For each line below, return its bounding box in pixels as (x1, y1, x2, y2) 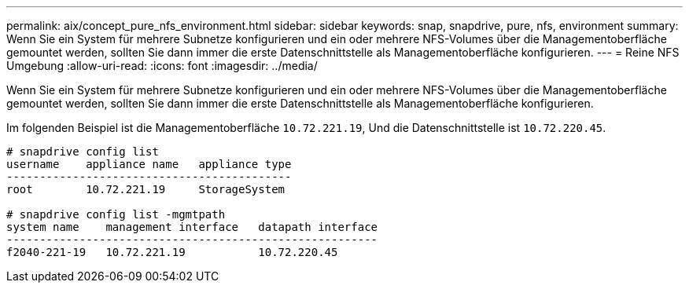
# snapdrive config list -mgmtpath (6, 208, 226, 221)
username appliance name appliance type (6, 158, 292, 170)
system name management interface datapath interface (6, 221, 378, 233)
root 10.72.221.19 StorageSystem (6, 183, 286, 196)
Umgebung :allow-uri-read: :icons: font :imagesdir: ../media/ (6, 59, 318, 72)
